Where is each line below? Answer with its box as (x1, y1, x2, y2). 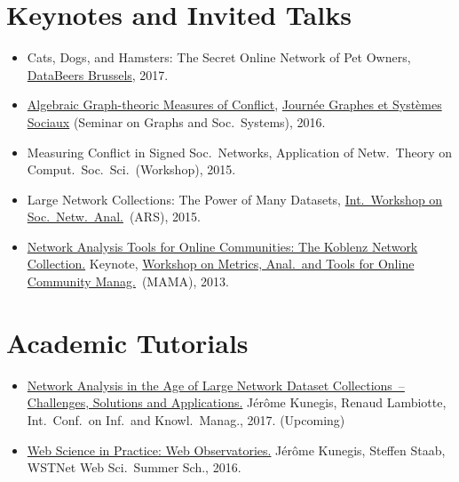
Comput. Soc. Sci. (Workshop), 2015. (27, 160, 236, 179)
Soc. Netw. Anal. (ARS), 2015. (27, 207, 201, 226)
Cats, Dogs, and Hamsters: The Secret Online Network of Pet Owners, (27, 48, 411, 67)
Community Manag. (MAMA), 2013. (27, 272, 229, 291)
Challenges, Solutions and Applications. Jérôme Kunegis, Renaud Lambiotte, (27, 393, 447, 412)
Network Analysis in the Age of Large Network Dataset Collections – (27, 375, 405, 394)
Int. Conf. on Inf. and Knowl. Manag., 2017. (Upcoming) (27, 410, 345, 429)
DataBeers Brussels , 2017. (27, 65, 169, 84)
